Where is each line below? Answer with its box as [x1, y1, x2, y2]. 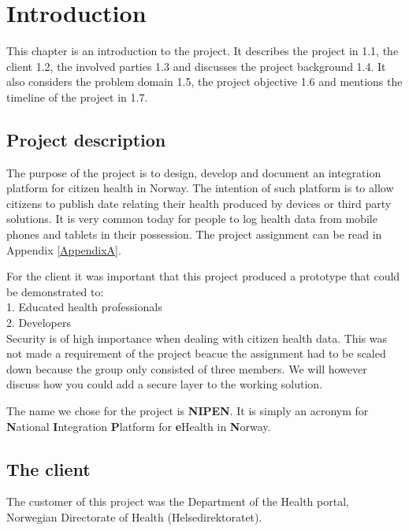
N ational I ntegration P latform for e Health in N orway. [6, 418, 271, 434]
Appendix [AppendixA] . [6, 241, 121, 258]
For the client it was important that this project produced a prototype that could [6, 268, 400, 284]
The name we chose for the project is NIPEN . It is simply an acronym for [6, 403, 369, 419]
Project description [6, 127, 166, 151]
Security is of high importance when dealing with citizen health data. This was [6, 329, 387, 346]
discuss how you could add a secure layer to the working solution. [6, 376, 323, 392]
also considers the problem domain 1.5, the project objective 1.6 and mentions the [6, 73, 403, 90]
